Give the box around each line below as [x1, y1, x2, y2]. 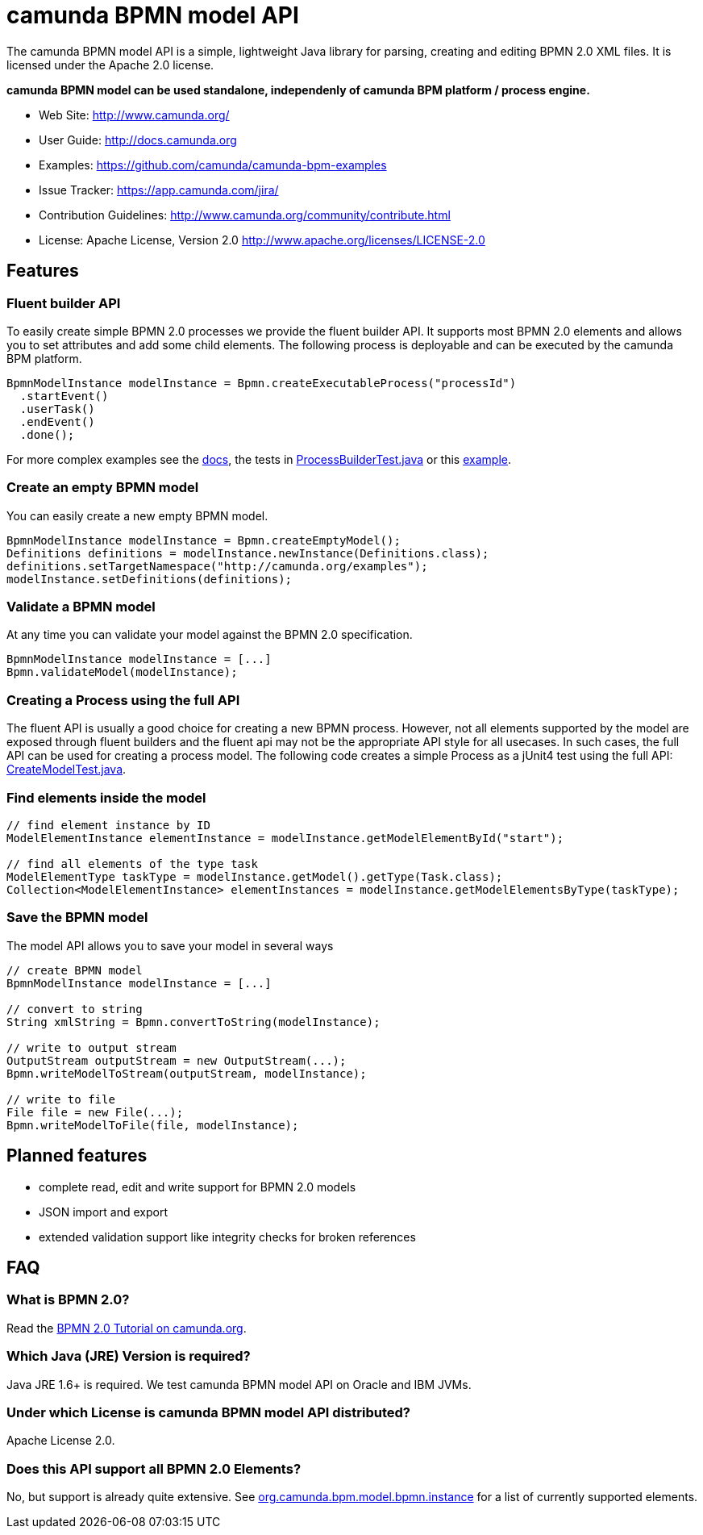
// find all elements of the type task [6, 857, 258, 870]
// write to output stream [6, 1041, 177, 1054]
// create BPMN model [6, 963, 143, 977]
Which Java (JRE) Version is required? [6, 1348, 251, 1365]
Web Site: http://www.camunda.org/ [39, 107, 230, 122]
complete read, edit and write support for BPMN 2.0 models [39, 1179, 356, 1194]
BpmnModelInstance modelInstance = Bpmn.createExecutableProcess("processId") [6, 376, 517, 390]
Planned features [6, 1145, 148, 1166]
